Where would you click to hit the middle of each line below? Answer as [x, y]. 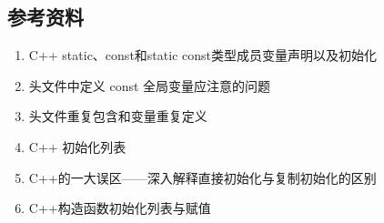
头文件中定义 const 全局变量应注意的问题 [150, 85]
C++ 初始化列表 [77, 146]
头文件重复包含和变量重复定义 [118, 116]
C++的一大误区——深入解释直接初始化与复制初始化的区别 [202, 177]
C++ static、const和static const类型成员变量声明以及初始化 [202, 55]
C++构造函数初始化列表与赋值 [120, 208]
